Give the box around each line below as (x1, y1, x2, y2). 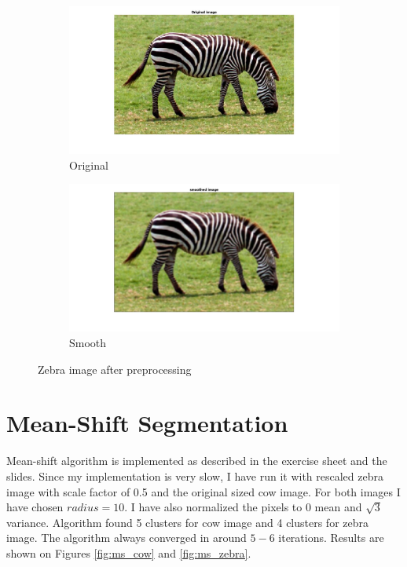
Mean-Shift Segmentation (6, 407, 288, 439)
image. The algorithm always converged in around (6, 529, 247, 546)
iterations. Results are (278, 529, 384, 546)
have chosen (6, 499, 64, 515)
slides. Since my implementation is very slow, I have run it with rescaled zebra (6, 467, 383, 484)
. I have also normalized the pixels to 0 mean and (124, 499, 362, 515)
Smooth (69, 335, 107, 351)
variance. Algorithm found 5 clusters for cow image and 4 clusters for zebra (6, 514, 369, 530)
